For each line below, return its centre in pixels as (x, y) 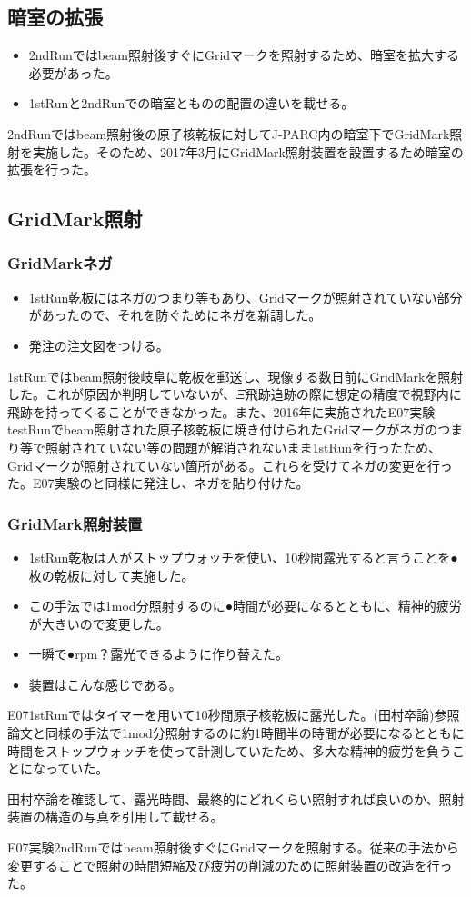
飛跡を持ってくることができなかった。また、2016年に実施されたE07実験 (221, 411)
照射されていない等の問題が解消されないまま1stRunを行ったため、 (243, 447)
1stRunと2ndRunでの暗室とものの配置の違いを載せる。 (191, 103)
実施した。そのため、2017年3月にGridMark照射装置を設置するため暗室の (248, 151)
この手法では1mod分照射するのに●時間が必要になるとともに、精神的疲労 (245, 606)
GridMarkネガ (60, 263)
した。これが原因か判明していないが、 (122, 394)
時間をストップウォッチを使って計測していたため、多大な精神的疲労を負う (230, 750)
